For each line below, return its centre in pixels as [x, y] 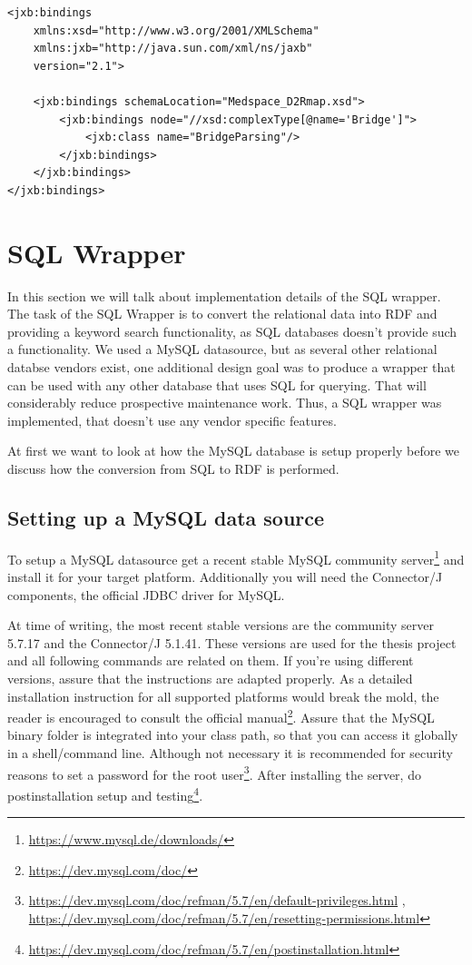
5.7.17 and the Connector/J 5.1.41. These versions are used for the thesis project [232, 642]
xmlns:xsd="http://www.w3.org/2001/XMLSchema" [176, 30]
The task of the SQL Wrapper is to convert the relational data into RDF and [222, 314]
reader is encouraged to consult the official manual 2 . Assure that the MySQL [221, 716]
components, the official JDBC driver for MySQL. [146, 594]
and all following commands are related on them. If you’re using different [211, 660]
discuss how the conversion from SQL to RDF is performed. [173, 468]
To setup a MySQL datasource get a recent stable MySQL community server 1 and [236, 557]
